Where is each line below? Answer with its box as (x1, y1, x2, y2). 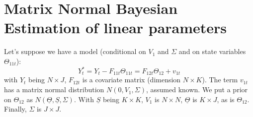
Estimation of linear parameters (4, 17, 227, 38)
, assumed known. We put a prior (146, 84, 248, 95)
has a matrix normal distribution (4, 84, 104, 95)
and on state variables (178, 46, 246, 57)
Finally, (4, 104, 27, 114)
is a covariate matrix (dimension (82, 74, 181, 85)
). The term (202, 74, 238, 85)
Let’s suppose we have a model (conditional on (4, 46, 146, 57)
